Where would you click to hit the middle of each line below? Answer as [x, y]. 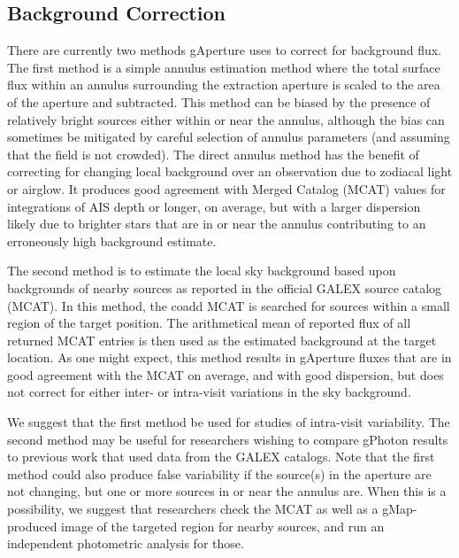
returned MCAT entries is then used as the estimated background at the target [222, 340]
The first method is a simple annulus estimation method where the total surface [224, 67]
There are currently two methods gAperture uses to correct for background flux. [225, 50]
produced [32, 526]
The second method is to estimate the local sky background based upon [202, 271]
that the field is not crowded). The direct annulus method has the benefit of [213, 154]
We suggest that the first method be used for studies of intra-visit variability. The [229, 422]
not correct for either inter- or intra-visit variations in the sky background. [209, 392]
